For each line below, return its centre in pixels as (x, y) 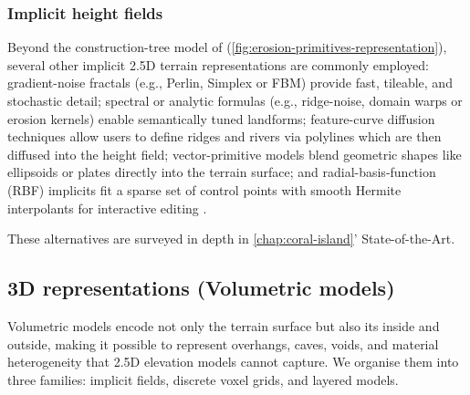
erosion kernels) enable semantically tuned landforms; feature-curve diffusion (221, 118)
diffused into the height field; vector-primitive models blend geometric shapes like (235, 154)
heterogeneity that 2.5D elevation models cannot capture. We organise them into (233, 362)
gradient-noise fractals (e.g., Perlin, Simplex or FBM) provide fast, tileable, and (230, 83)
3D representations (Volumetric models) (201, 288)
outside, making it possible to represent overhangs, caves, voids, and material (223, 343)
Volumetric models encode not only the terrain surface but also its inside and (224, 325)
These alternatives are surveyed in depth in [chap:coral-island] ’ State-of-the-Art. (231, 239)
